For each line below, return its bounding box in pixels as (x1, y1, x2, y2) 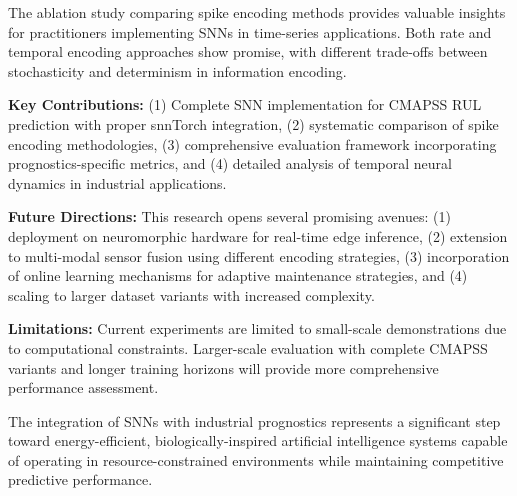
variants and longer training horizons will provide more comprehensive (8, 357, 439, 378)
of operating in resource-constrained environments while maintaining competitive (8, 449, 504, 470)
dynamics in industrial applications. (8, 172, 227, 193)
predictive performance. (8, 469, 153, 490)
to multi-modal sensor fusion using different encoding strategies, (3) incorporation (8, 245, 510, 266)
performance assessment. (8, 377, 159, 398)
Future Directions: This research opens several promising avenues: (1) (8, 206, 451, 227)
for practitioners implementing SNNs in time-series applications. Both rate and (8, 21, 492, 42)
